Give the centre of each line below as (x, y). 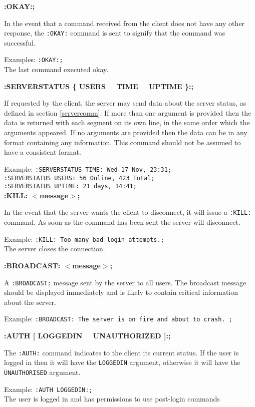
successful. (20, 42)
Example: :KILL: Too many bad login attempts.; (84, 239)
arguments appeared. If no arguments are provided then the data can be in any (126, 132)
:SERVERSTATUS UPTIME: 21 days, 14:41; (70, 186)
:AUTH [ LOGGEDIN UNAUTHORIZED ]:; (87, 335)
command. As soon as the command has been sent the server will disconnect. (122, 222)
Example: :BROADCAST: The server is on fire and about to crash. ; (118, 319)
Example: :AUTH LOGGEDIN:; (48, 389)
